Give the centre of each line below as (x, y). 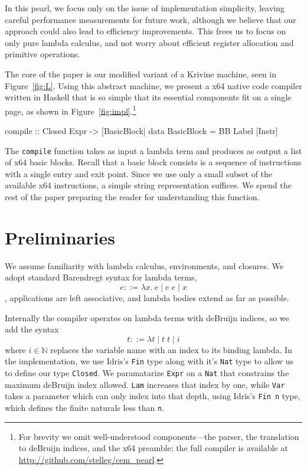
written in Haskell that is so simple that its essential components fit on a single (148, 97)
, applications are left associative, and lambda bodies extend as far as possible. (147, 297)
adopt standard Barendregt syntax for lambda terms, (101, 277)
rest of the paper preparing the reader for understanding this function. (132, 197)
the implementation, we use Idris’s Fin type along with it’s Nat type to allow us (149, 361)
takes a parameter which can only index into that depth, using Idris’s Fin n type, (153, 396)
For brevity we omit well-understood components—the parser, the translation (159, 436)
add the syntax (32, 329)
